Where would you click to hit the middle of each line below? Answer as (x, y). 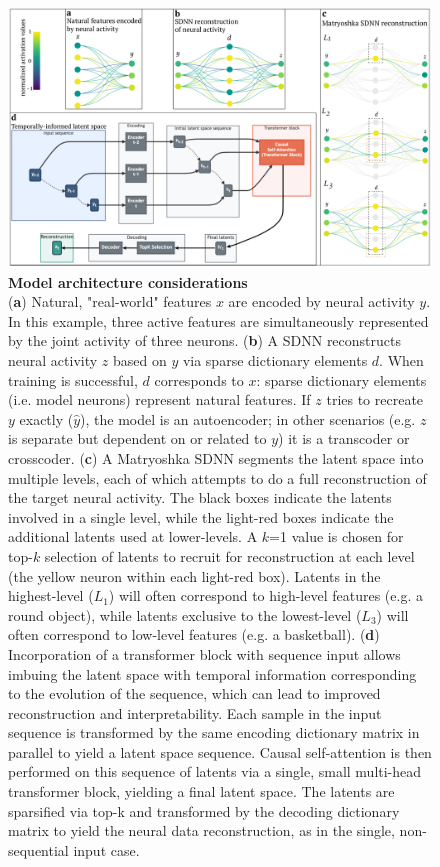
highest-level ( (51, 595)
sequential (38, 849)
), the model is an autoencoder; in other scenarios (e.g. (248, 418)
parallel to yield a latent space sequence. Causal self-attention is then (220, 751)
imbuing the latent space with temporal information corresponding (212, 673)
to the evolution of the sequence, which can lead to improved (194, 693)
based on (139, 360)
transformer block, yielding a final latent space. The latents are (201, 791)
